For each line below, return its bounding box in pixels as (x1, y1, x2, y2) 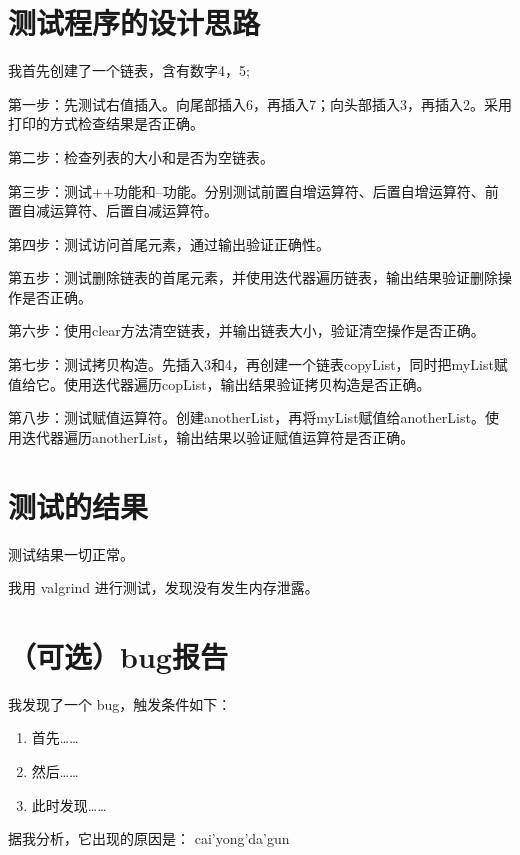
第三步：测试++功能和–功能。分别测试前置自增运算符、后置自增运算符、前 (8, 180, 499, 201)
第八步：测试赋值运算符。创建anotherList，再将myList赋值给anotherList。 (8, 407, 485, 428)
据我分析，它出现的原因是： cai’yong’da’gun (8, 828, 290, 849)
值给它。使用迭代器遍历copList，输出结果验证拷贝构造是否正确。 (8, 373, 431, 394)
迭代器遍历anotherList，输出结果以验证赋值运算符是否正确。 (21, 426, 415, 447)
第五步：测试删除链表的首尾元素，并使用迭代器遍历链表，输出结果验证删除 (8, 267, 498, 288)
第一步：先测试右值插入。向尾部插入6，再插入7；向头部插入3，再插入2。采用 (8, 93, 512, 114)
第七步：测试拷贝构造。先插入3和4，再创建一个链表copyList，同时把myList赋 (8, 354, 508, 375)
